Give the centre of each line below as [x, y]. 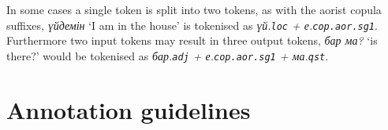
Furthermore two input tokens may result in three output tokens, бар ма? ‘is [192, 40]
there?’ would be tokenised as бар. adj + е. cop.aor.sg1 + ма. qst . [168, 55]
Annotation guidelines [129, 109]
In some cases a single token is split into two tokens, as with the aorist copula [194, 9]
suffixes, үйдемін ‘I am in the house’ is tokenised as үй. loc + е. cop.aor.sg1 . [192, 25]
